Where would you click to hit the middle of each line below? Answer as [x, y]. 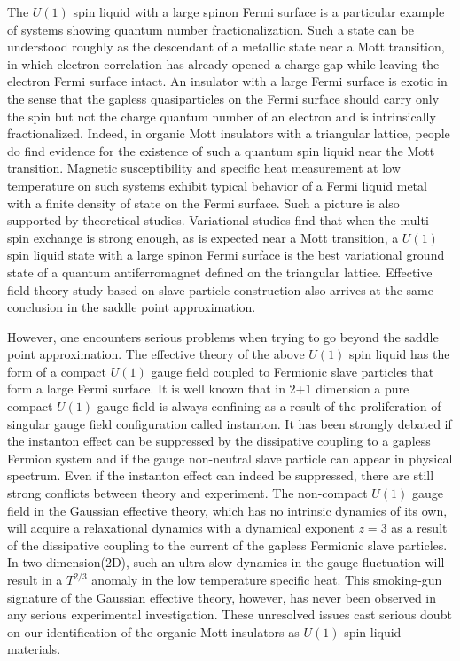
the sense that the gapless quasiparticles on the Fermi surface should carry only [223, 98]
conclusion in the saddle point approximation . [132, 307]
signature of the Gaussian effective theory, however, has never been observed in [222, 597]
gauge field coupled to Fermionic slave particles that [292, 371]
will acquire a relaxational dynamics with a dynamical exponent [181, 528]
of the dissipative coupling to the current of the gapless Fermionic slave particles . [227, 544]
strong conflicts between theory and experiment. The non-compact [187, 493]
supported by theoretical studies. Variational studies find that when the [202, 220]
